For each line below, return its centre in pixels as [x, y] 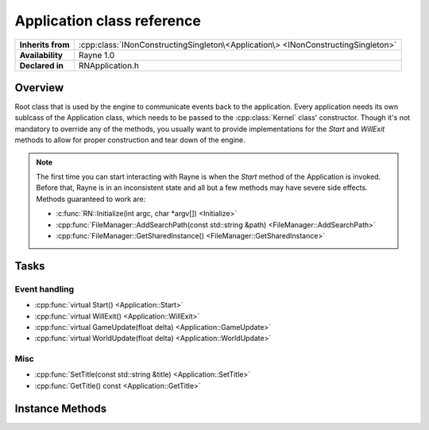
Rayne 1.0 [97, 55]
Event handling [44, 289]
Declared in [41, 65]
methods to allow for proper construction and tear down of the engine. [130, 140]
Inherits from [44, 45]
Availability [41, 55]
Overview [39, 87]
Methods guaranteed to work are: [91, 199]
